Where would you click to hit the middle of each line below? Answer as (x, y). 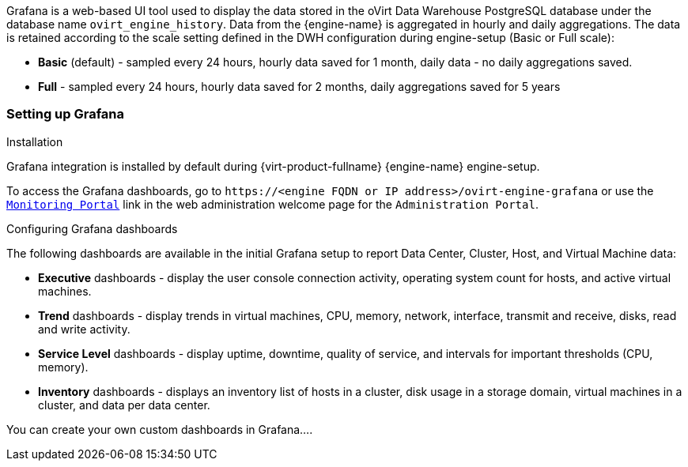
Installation (35, 141)
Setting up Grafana (66, 114)
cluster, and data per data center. (124, 405)
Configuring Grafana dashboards (92, 228)
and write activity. (84, 329)
